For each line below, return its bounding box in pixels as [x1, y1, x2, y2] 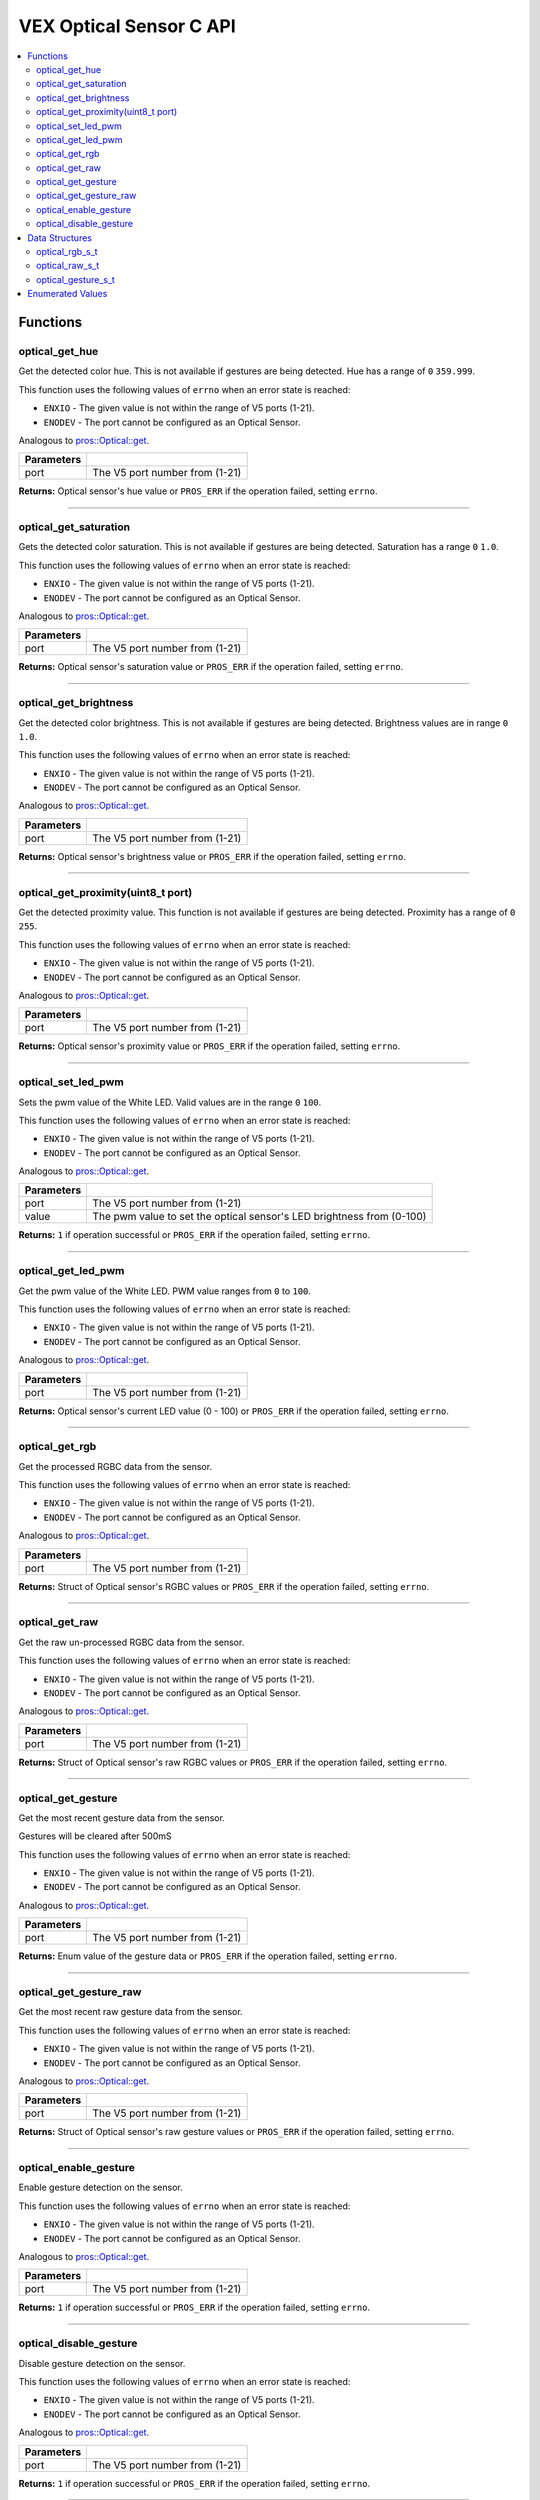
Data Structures [27, 231, 92, 244]
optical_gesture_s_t [36, 273, 115, 285]
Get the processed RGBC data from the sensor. [18, 1460, 213, 1472]
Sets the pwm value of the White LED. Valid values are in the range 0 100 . [18, 1096, 322, 1108]
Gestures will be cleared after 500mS [18, 1830, 172, 1842]
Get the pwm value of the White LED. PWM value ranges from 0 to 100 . [18, 1285, 312, 1297]
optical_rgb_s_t [36, 246, 99, 258]
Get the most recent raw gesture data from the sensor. [18, 2006, 244, 2018]
